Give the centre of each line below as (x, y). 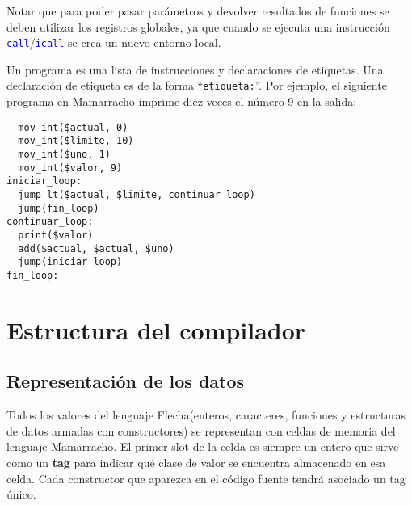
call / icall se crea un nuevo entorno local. (114, 42)
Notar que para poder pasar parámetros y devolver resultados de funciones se (198, 11)
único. (21, 494)
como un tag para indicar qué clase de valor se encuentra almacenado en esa (196, 462)
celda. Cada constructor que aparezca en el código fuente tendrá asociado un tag (206, 478)
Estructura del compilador (156, 329)
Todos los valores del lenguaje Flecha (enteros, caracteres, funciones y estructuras (206, 415)
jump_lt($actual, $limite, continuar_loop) (137, 194)
